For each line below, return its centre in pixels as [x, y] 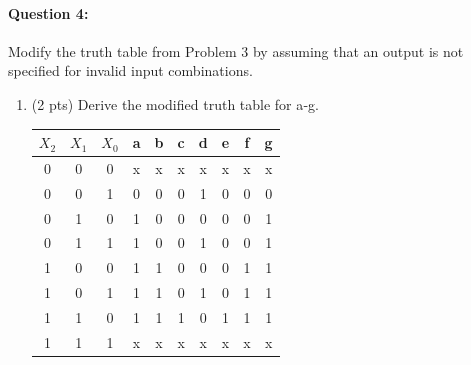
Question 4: [48, 12]
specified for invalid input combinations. [130, 70]
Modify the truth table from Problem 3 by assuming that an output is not [236, 50]
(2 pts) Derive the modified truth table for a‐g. [175, 103]
